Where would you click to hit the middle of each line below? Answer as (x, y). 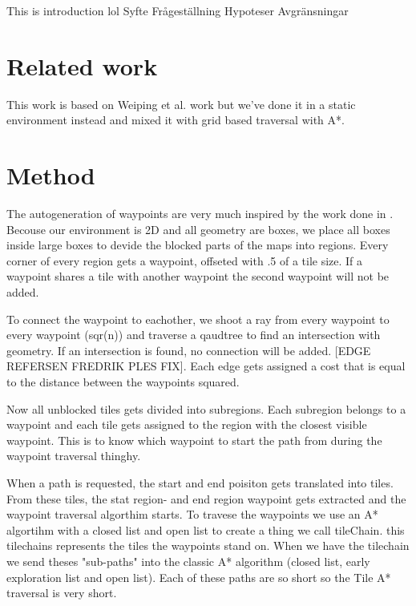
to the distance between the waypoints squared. (123, 381)
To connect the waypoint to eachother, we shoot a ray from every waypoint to (198, 319)
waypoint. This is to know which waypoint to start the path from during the (194, 440)
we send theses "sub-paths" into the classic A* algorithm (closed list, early (188, 561)
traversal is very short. (62, 593)
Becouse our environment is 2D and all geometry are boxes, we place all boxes (198, 229)
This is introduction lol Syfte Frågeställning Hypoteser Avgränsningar (178, 10)
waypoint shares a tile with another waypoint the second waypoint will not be (198, 276)
